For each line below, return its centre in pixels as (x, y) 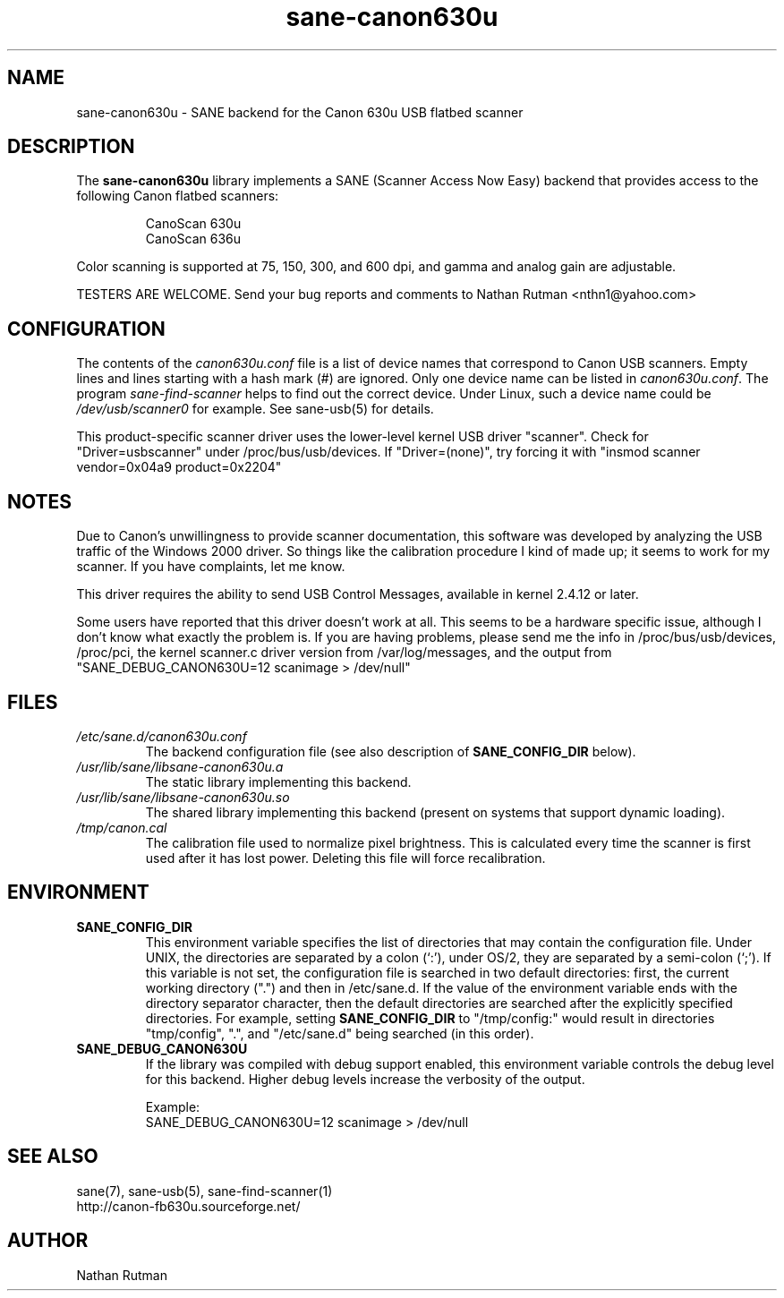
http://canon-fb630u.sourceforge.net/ (188, 1206)
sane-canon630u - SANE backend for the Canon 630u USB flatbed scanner (300, 112)
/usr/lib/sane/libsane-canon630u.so (183, 797)
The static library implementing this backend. (278, 781)
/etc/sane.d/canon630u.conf (162, 736)
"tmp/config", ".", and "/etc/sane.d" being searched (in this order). (340, 1033)
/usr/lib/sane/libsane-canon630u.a (180, 766)
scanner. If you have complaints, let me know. (211, 567)
